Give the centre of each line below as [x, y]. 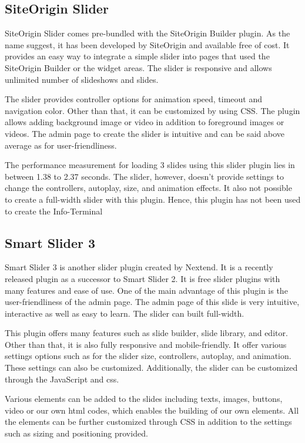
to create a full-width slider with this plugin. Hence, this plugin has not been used [153, 199]
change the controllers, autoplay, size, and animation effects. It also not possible [148, 188]
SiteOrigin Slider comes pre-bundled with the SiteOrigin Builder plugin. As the [148, 33]
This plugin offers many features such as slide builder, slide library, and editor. [146, 333]
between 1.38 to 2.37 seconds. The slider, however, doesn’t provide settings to [144, 176]
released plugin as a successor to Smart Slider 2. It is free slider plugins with [143, 278]
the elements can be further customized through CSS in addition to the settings [148, 422]
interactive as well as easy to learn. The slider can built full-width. [125, 313]
